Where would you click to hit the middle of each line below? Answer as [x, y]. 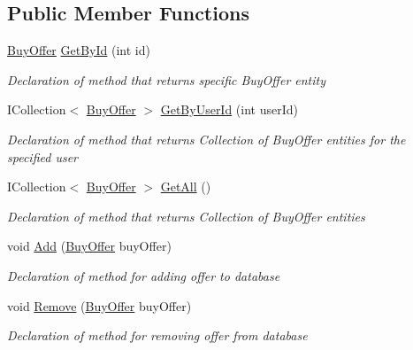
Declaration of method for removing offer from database [157, 335]
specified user [42, 156]
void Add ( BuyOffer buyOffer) [89, 246]
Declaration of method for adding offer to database [144, 275]
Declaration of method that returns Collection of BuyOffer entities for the [206, 139]
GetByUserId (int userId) [229, 109]
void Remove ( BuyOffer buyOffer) [99, 305]
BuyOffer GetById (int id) [79, 50]
